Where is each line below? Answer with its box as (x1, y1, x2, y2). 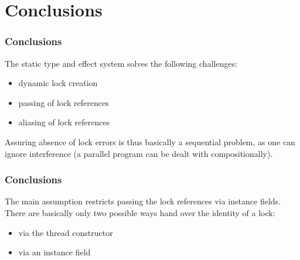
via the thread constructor (18, 226, 113, 238)
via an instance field (18, 246, 91, 258)
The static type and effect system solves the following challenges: (5, 57, 238, 69)
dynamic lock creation (18, 77, 98, 89)
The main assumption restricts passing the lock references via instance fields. (5, 195, 281, 207)
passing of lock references (18, 96, 109, 108)
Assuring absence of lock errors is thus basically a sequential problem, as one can (5, 135, 295, 148)
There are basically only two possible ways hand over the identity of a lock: (5, 206, 275, 218)
